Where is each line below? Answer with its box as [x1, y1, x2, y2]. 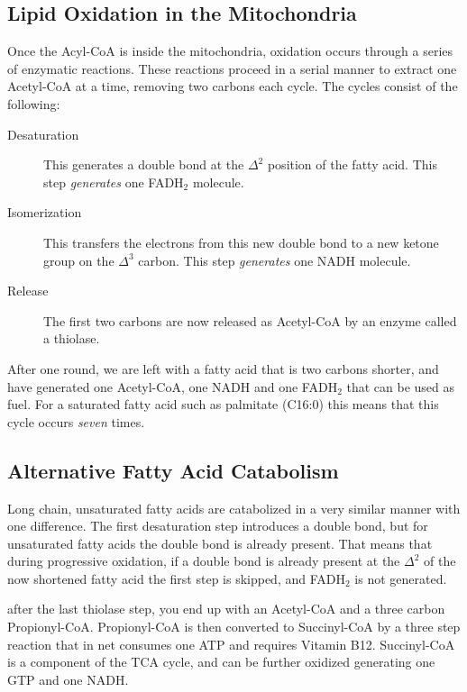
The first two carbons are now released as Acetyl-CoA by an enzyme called [43, 311, 457, 330]
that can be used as [346, 377, 455, 396]
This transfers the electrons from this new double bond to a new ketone [43, 232, 439, 251]
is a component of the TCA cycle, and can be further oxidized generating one [7, 652, 435, 671]
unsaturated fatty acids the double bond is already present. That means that [7, 533, 433, 552]
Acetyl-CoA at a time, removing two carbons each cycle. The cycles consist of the [7, 77, 458, 96]
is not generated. [354, 569, 447, 587]
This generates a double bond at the [43, 155, 244, 174]
